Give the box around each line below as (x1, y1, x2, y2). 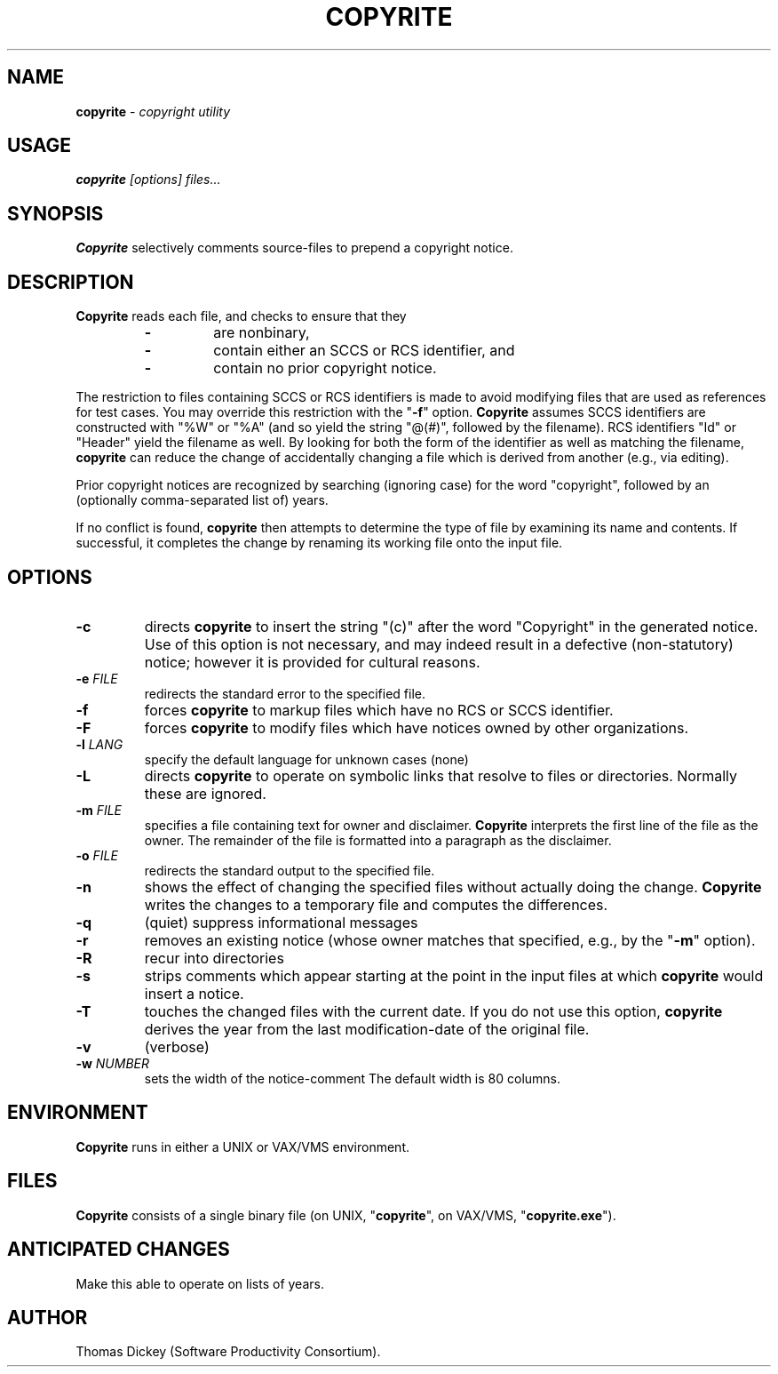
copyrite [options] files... (75, 172, 221, 188)
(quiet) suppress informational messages (144, 913, 418, 931)
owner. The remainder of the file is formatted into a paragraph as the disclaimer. (144, 832, 612, 848)
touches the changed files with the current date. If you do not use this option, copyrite (144, 1002, 723, 1020)
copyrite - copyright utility (75, 103, 231, 119)
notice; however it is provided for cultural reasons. (144, 652, 480, 671)
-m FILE (75, 802, 123, 818)
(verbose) (144, 1037, 210, 1056)
